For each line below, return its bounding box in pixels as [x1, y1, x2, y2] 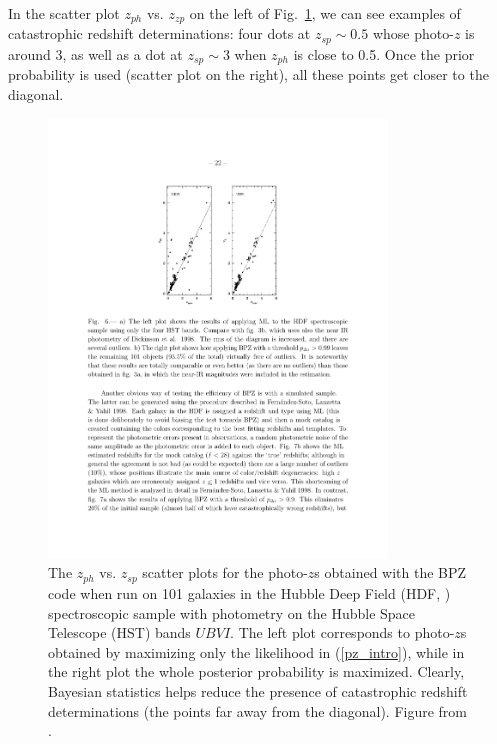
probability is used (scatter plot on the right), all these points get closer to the [8, 64, 489, 85]
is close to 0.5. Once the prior [293, 43, 475, 64]
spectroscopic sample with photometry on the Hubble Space [48, 602, 416, 623]
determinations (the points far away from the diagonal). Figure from [48, 700, 468, 721]
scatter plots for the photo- [142, 562, 308, 583]
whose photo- [372, 23, 454, 44]
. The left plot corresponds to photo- [230, 622, 455, 643]
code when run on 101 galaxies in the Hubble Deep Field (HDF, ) [48, 582, 451, 603]
